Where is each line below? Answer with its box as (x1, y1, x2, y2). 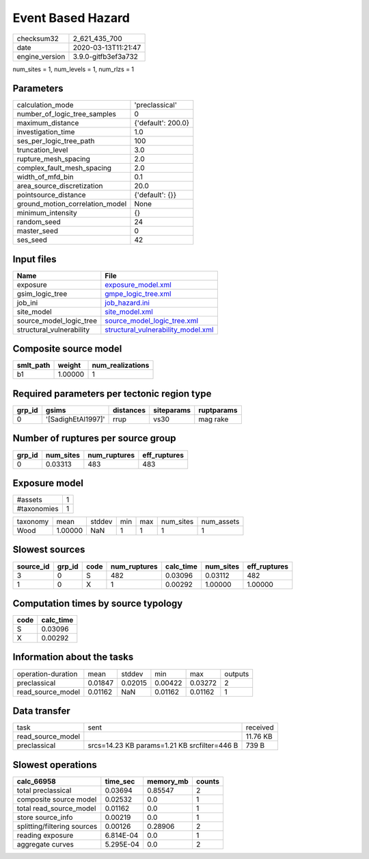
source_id (16, 562, 50, 571)
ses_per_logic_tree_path (16, 136, 95, 146)
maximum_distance (16, 119, 79, 128)
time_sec (105, 776, 135, 786)
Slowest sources (12, 544, 85, 556)
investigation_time (16, 127, 75, 137)
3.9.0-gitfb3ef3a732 (72, 51, 138, 61)
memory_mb (147, 776, 189, 786)
